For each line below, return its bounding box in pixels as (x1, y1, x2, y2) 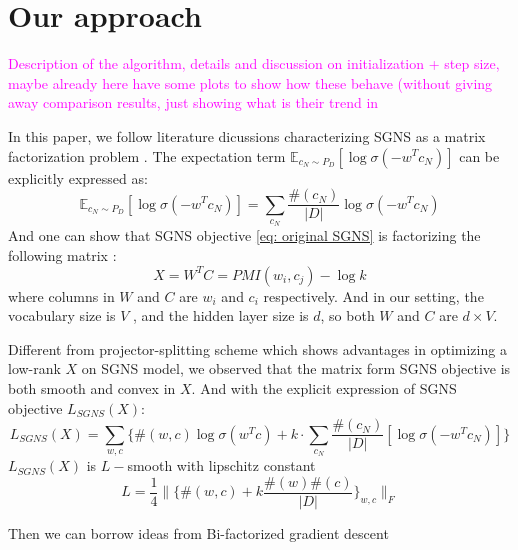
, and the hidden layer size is (133, 305, 309, 326)
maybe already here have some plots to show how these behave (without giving (8, 72, 493, 93)
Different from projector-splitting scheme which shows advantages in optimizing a (8, 338, 507, 359)
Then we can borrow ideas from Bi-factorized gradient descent (8, 523, 389, 544)
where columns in (8, 285, 115, 306)
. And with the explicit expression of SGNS (191, 377, 457, 398)
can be (459, 145, 500, 166)
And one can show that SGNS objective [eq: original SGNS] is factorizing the (8, 225, 481, 246)
